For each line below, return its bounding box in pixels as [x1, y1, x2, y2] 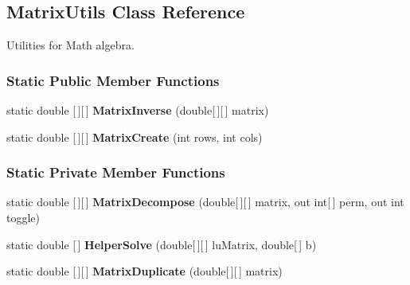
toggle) [6, 209, 40, 226]
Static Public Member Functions [6, 70, 220, 90]
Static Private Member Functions [6, 162, 225, 182]
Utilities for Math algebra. [6, 37, 135, 53]
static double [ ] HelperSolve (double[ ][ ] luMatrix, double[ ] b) [6, 236, 317, 252]
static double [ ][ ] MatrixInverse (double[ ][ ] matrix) [6, 102, 269, 119]
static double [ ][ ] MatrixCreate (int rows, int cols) [6, 128, 263, 145]
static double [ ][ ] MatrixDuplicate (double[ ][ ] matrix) [6, 263, 283, 279]
